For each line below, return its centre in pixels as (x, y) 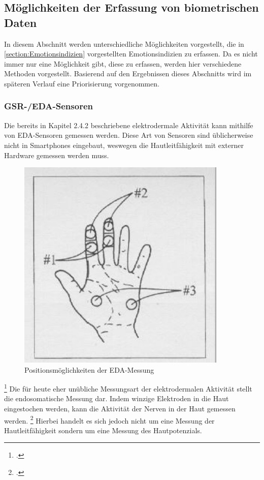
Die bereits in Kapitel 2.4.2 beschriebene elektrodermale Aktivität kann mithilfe (129, 125)
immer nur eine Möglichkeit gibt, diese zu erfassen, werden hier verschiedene (123, 63)
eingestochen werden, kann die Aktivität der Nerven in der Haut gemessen (120, 408)
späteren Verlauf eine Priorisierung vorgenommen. (82, 83)
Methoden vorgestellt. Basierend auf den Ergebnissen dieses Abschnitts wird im (128, 73)
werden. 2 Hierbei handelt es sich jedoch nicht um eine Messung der (109, 419)
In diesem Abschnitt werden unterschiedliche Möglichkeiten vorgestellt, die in (124, 43)
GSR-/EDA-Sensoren (48, 106)
